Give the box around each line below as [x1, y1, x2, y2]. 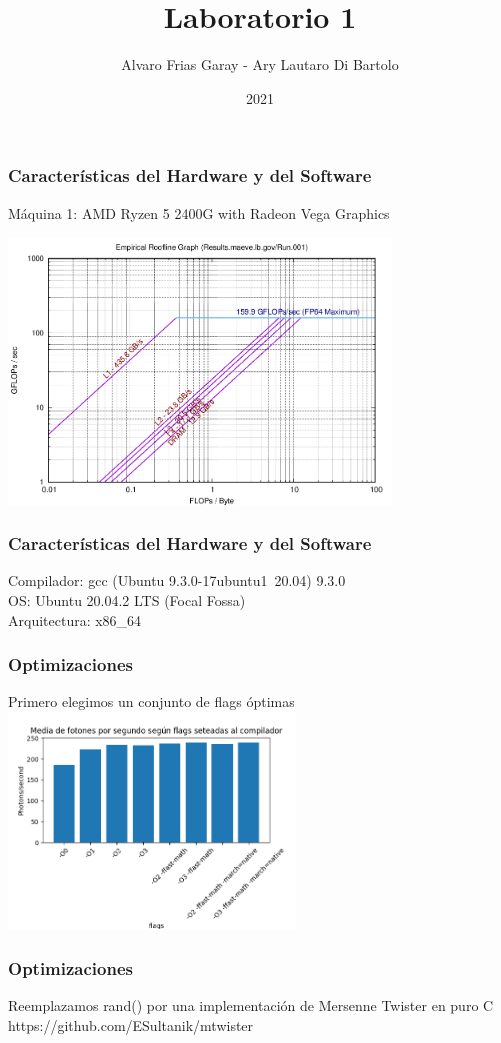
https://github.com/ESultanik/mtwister [8, 1014, 254, 1035]
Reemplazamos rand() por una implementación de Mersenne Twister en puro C [8, 994, 494, 1015]
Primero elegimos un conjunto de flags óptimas [8, 691, 295, 712]
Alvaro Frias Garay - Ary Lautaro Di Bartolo [121, 54, 399, 75]
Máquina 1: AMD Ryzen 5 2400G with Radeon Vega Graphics [8, 202, 390, 223]
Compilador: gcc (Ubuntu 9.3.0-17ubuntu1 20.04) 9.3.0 [8, 570, 346, 591]
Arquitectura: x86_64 [8, 609, 142, 630]
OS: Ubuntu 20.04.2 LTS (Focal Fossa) [8, 589, 246, 610]
